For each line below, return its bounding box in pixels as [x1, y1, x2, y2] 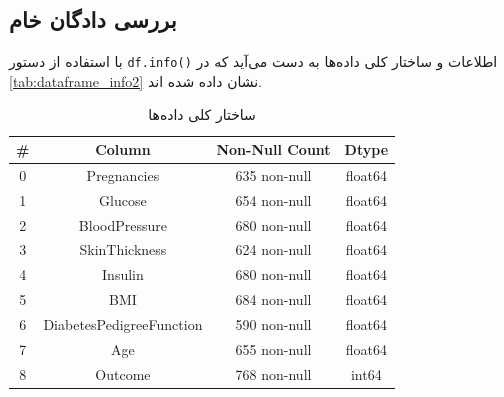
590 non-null [235, 313, 312, 334]
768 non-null [235, 363, 312, 384]
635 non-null [235, 164, 312, 185]
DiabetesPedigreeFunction [43, 313, 203, 334]
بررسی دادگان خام [9, 4, 177, 35]
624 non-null [235, 239, 312, 260]
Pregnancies [86, 164, 160, 185]
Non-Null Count [216, 139, 331, 160]
